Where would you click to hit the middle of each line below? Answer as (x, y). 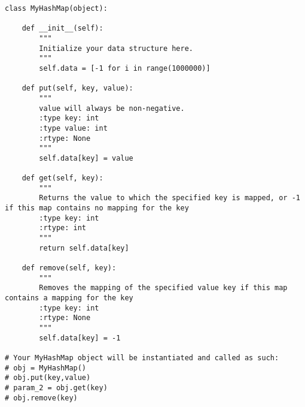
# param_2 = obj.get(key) (56, 388)
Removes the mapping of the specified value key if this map (163, 288)
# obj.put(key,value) (48, 378)
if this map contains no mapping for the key (97, 208)
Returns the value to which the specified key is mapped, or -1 (170, 198)
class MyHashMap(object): (56, 8)
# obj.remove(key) (41, 398)
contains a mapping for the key (69, 298)
